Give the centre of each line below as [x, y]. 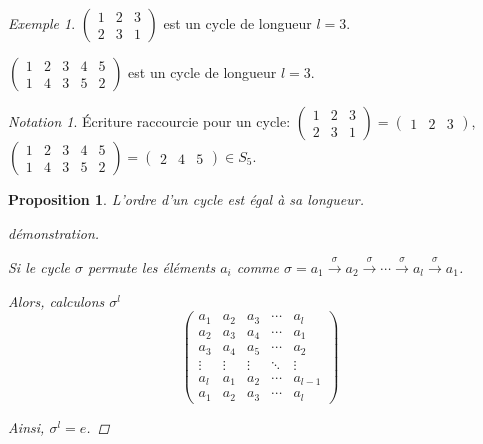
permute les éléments [151, 266]
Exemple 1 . [42, 23]
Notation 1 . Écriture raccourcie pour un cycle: [149, 121]
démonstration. [54, 232]
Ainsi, [26, 426]
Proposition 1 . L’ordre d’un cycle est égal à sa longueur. [186, 199]
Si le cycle [39, 266]
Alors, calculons [56, 300]
